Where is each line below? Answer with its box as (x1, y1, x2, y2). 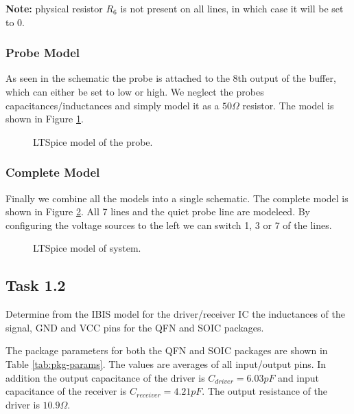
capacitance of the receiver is (5, 384, 127, 398)
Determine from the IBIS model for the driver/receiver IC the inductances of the (5, 307, 345, 321)
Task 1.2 (5, 274, 66, 296)
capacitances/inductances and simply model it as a (5, 98, 220, 112)
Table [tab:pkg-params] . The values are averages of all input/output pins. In (5, 356, 327, 371)
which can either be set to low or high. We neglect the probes (5, 85, 264, 98)
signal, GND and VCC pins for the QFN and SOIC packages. (5, 320, 264, 334)
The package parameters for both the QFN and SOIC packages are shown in (5, 343, 328, 358)
